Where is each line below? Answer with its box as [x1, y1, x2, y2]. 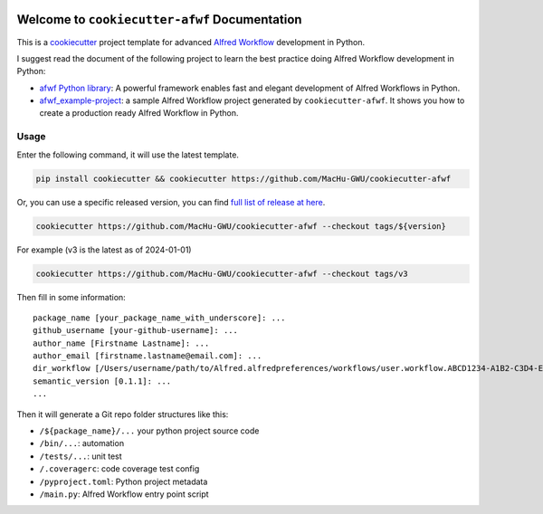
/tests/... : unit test [39, 451, 122, 462]
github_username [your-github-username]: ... [33, 326, 239, 336]
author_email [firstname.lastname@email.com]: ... [33, 351, 262, 361]
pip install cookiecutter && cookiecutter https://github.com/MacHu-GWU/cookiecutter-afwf [35, 173, 452, 184]
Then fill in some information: [16, 291, 126, 302]
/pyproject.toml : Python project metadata [39, 476, 208, 487]
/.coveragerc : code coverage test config [39, 463, 200, 474]
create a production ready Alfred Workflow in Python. [39, 108, 239, 119]
